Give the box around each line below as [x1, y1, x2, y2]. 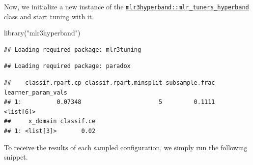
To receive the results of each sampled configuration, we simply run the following [4, 142, 248, 152]
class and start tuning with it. [4, 11, 94, 21]
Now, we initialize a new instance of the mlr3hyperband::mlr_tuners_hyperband [4, 1, 249, 11]
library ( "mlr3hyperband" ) [4, 28, 81, 38]
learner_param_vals [4, 89, 67, 96]
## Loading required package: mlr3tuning [4, 46, 141, 53]
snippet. [4, 152, 28, 162]
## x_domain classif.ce [4, 118, 96, 125]
